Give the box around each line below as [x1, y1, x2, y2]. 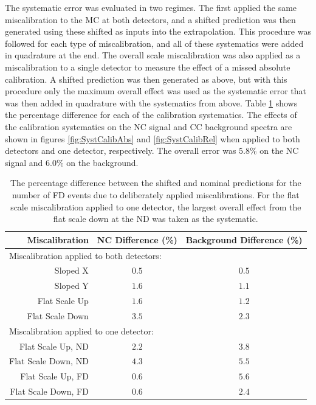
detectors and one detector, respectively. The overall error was [5, 144, 236, 157]
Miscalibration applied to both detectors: [9, 249, 162, 261]
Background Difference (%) [185, 233, 303, 246]
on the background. [66, 156, 139, 168]
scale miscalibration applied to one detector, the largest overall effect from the [10, 200, 301, 213]
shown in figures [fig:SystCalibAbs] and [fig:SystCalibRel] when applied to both [5, 132, 300, 145]
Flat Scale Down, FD [10, 385, 89, 398]
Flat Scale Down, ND [9, 355, 89, 367]
